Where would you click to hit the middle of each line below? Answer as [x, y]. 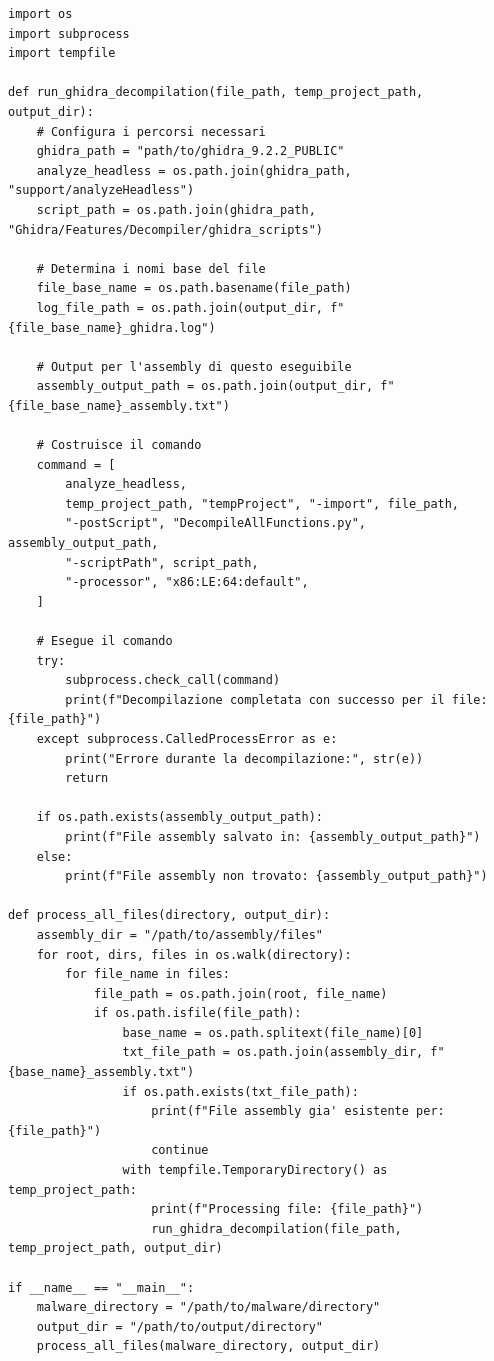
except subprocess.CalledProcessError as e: [187, 738]
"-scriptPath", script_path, [162, 562]
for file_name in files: [147, 974]
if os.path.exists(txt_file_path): [240, 1091]
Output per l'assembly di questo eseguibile [201, 366]
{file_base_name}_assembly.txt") [119, 405]
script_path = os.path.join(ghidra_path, [176, 209]
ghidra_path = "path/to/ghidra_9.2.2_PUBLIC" [190, 151]
